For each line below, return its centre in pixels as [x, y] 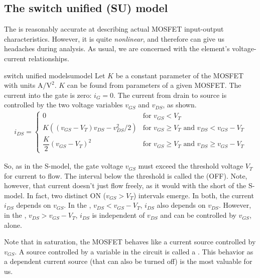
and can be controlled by [198, 215]
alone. [13, 225]
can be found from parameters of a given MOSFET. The [154, 85]
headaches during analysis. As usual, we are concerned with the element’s [117, 48]
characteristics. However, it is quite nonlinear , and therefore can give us [114, 38]
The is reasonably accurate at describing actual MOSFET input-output [114, 29]
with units [20, 85]
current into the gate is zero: [48, 95]
